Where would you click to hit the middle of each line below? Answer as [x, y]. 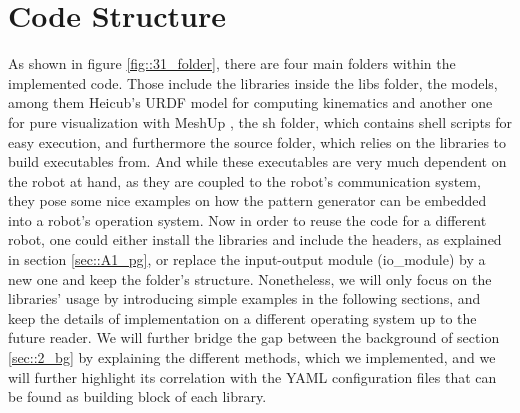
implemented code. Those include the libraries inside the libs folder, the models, [253, 82]
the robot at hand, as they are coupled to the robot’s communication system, [244, 180]
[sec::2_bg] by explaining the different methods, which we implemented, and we [252, 357]
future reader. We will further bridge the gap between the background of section [254, 337]
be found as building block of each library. [137, 396]
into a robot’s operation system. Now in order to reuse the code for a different [247, 219]
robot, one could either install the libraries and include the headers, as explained [255, 239]
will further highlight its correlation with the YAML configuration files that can [252, 376]
